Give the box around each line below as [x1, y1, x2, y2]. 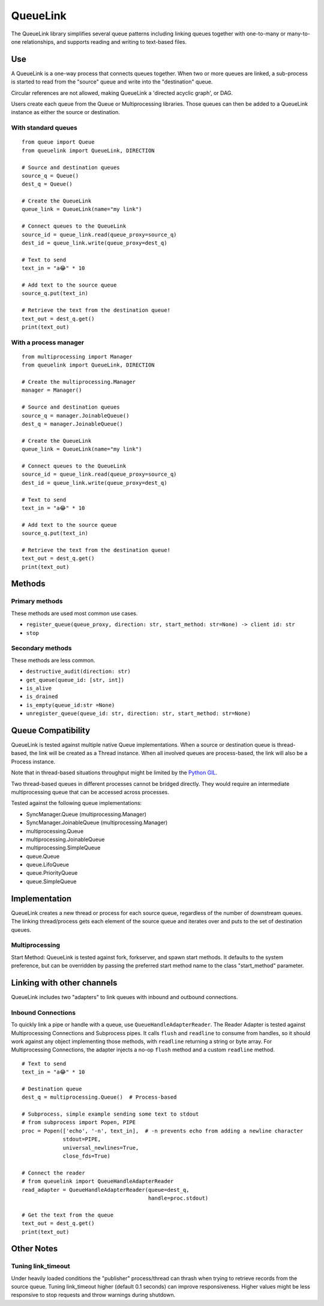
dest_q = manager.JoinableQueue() [22, 421, 123, 428]
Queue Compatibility [11, 725, 91, 735]
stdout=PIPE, [62, 1136, 101, 1143]
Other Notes [11, 1244, 58, 1254]
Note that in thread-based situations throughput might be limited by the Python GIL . [11, 769, 218, 776]
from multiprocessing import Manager [22, 353, 133, 360]
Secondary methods [11, 644, 72, 652]
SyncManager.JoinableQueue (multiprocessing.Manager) [26, 819, 168, 826]
